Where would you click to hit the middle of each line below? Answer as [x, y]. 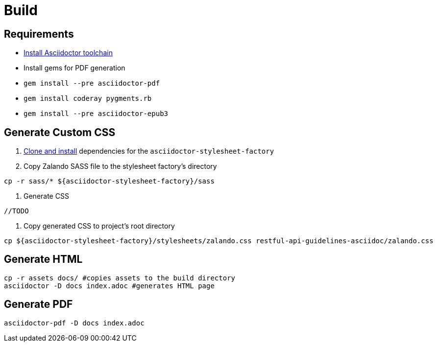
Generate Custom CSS [60, 132]
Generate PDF [38, 304]
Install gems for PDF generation [74, 68]
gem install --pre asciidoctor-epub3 [96, 114]
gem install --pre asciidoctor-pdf [92, 83]
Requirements [39, 34]
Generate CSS [46, 196]
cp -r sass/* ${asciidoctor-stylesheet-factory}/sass [109, 181]
